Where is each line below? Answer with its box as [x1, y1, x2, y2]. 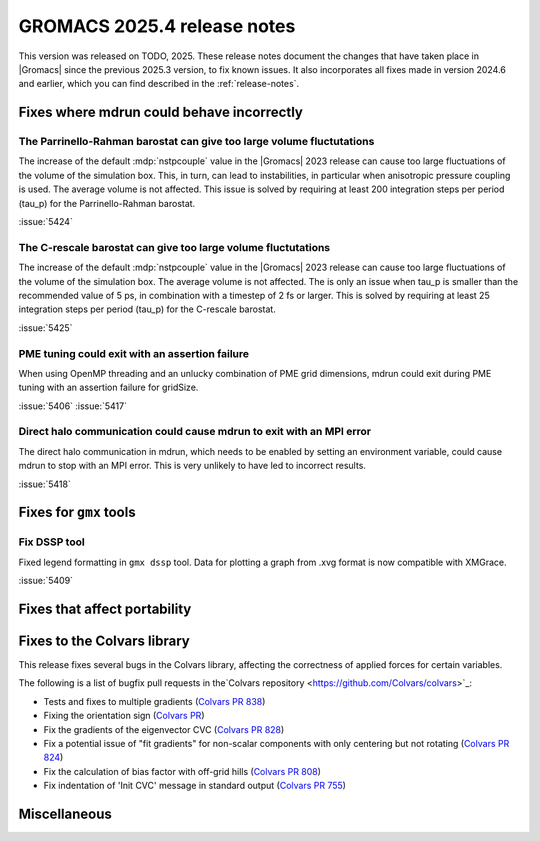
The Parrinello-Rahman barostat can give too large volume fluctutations [18, 135, 375, 149]
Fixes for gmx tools [18, 504, 136, 521]
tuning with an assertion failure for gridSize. [18, 381, 199, 394]
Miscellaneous [18, 806, 112, 822]
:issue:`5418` [18, 478, 72, 490]
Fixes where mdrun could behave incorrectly [18, 104, 304, 121]
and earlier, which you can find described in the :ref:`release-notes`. [18, 78, 300, 90]
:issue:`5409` [18, 575, 74, 587]
